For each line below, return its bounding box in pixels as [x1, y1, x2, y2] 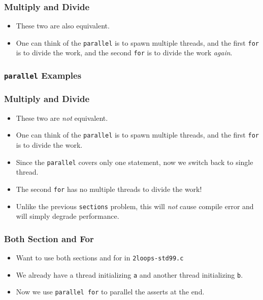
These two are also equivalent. [16, 20, 110, 31]
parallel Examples [4, 69, 82, 82]
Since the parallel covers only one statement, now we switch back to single [16, 156, 253, 167]
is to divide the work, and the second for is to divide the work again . [16, 47, 233, 58]
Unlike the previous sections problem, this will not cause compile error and [16, 201, 254, 211]
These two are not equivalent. [16, 112, 108, 123]
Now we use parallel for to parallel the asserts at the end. [16, 286, 205, 297]
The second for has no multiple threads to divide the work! [16, 183, 202, 194]
